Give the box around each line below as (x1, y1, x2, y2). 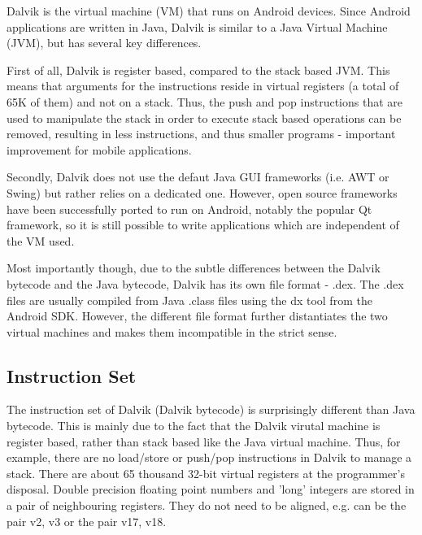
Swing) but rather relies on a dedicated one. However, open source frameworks (7, 184, 398, 201)
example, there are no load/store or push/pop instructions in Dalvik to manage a (7, 449, 412, 466)
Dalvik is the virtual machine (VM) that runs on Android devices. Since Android (7, 2, 411, 19)
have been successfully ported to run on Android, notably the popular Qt (7, 200, 372, 217)
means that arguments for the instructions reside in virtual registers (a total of (7, 77, 399, 94)
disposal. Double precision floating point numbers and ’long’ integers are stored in (7, 481, 415, 498)
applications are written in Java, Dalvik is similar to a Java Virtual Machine (7, 18, 388, 35)
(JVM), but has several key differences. (7, 34, 202, 51)
